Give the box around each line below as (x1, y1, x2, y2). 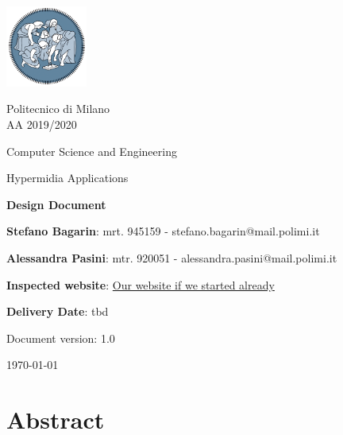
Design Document (6, 196, 106, 212)
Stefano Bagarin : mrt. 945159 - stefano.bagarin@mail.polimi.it (6, 223, 320, 239)
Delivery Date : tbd (6, 303, 109, 320)
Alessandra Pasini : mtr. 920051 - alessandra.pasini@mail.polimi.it (6, 249, 337, 266)
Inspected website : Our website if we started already (6, 276, 275, 293)
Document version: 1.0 (6, 329, 115, 346)
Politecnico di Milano (6, 100, 110, 117)
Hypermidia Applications (6, 169, 129, 186)
